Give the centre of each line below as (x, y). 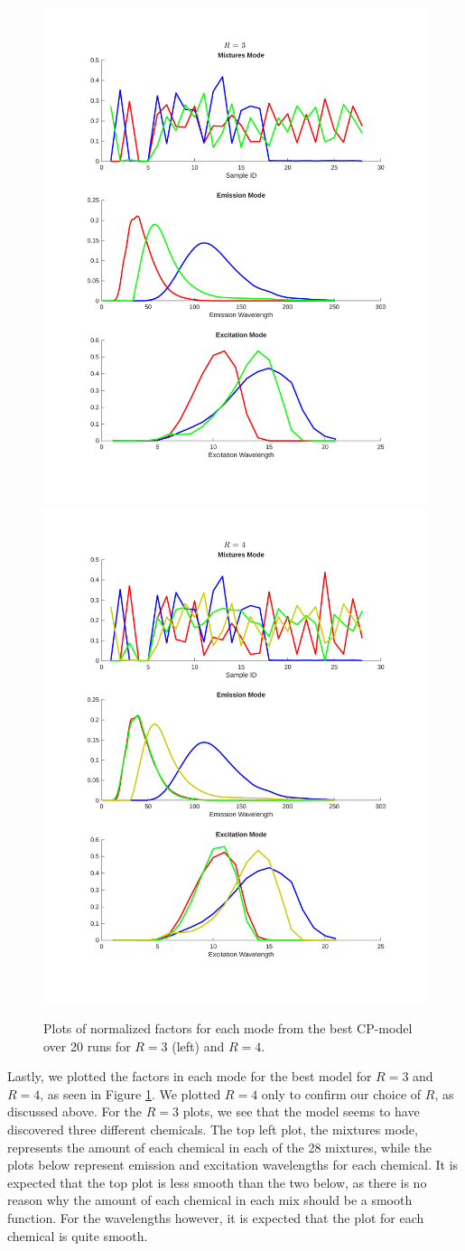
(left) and (198, 1046)
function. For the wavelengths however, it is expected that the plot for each (216, 1217)
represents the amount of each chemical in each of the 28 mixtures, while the (220, 1147)
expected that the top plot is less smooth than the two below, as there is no (217, 1182)
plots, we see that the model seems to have (301, 1111)
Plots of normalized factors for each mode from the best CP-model (228, 1027)
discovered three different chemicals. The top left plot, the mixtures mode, (213, 1129)
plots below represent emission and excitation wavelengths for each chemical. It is (233, 1165)
